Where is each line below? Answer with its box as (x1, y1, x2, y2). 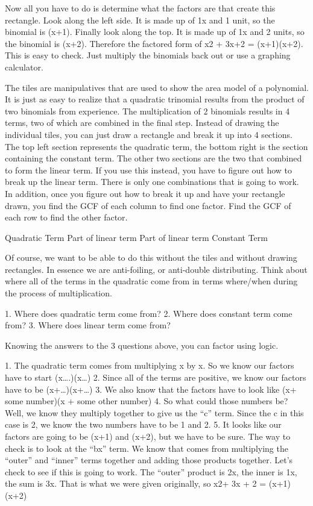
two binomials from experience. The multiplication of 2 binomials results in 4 (5, 104, 290, 117)
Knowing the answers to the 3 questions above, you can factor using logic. (5, 339, 279, 351)
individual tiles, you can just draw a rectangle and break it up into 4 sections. (5, 128, 292, 140)
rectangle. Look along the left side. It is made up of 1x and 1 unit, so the (5, 13, 275, 26)
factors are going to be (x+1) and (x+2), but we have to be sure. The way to (5, 430, 291, 442)
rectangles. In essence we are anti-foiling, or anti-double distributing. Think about (5, 263, 308, 275)
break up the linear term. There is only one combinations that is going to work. (5, 175, 299, 188)
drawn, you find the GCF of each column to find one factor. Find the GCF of (5, 199, 291, 211)
